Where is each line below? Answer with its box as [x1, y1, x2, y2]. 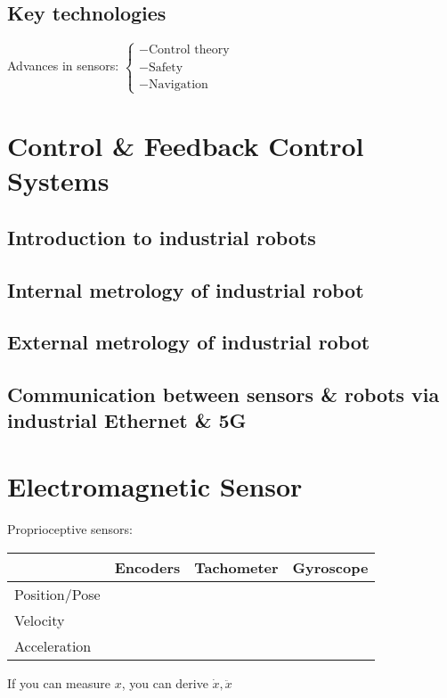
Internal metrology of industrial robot [7, 275, 364, 303]
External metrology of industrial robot [7, 328, 370, 356]
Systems [7, 162, 110, 199]
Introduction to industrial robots [7, 223, 316, 250]
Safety [148, 61, 183, 74]
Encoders [114, 556, 181, 578]
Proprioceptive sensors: [7, 520, 133, 538]
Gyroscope [292, 556, 369, 578]
